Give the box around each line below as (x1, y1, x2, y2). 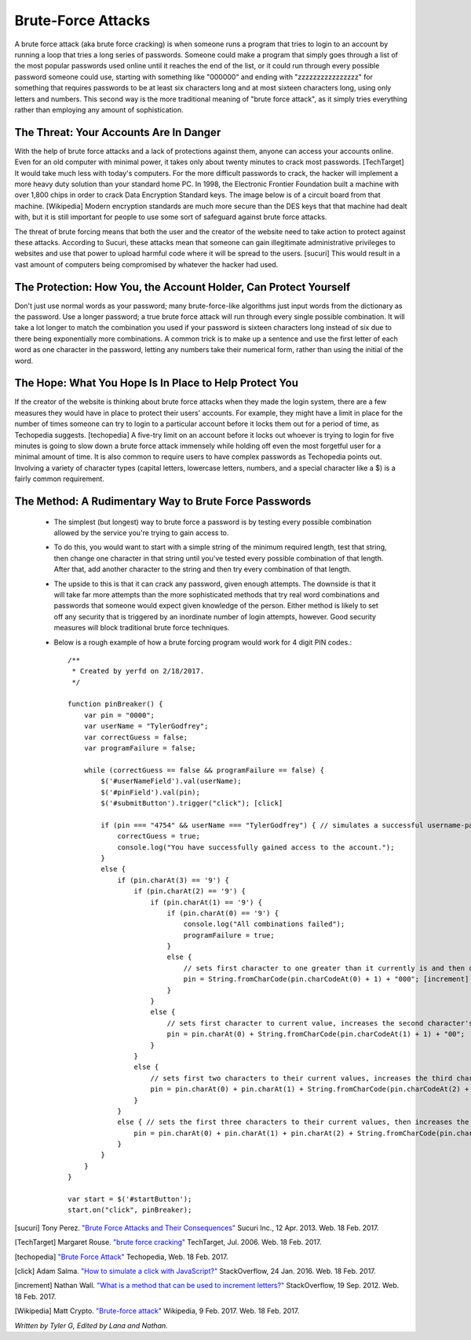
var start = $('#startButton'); (68, 1195, 192, 1204)
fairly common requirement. (14, 474, 105, 483)
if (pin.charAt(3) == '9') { (117, 876, 229, 884)
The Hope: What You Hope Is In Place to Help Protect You (14, 376, 298, 390)
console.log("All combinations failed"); (183, 920, 345, 929)
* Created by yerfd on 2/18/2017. (71, 666, 205, 676)
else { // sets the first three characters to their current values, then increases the (117, 1118, 469, 1127)
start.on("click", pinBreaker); (68, 1206, 192, 1214)
